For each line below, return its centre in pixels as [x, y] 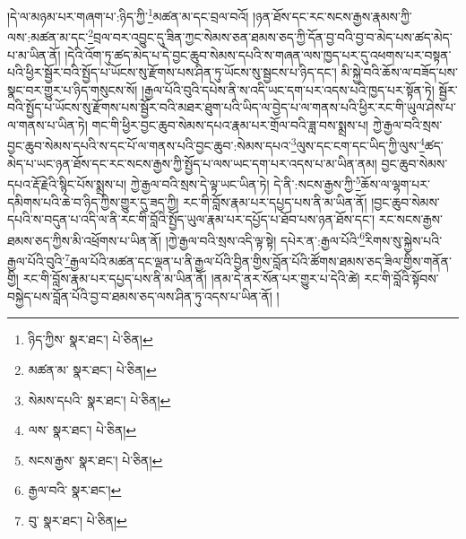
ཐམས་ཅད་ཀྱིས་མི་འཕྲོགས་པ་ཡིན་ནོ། [85, 240]
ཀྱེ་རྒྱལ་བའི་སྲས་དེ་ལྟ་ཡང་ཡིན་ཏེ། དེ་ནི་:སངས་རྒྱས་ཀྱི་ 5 [246, 183]
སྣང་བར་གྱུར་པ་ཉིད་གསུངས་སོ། [73, 89]
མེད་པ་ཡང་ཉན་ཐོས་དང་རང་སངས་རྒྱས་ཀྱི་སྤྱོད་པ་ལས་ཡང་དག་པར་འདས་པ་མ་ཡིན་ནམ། [192, 163]
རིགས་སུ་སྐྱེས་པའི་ [404, 240]
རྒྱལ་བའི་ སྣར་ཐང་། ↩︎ [75, 490]
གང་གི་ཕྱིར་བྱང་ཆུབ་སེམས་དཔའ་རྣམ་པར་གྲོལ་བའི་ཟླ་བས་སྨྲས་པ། [230, 124]
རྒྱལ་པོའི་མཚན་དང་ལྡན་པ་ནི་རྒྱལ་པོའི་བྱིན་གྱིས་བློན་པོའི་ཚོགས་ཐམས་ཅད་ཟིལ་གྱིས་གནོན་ [261, 261]
